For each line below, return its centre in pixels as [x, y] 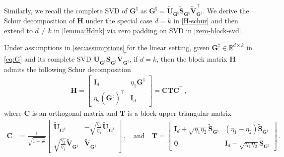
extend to [18, 31]
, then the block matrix [192, 58]
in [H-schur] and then [206, 21]
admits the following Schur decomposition [68, 69]
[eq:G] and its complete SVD [48, 58]
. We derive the [226, 10]
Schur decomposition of [39, 21]
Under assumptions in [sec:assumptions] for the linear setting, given [107, 47]
